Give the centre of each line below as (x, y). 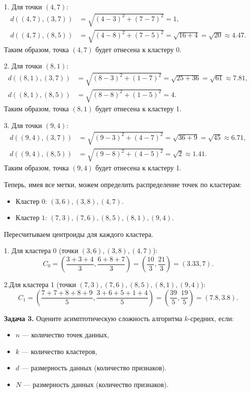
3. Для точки (23, 125)
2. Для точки (23, 66)
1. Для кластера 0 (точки (41, 250)
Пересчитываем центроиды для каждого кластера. (79, 234)
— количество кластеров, (59, 351)
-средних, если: (211, 318)
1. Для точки (23, 6)
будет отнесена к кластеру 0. (138, 49)
